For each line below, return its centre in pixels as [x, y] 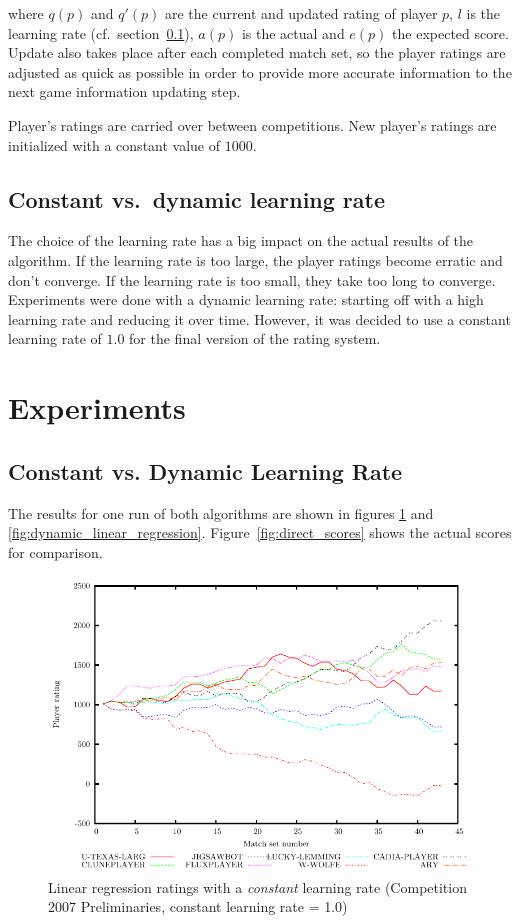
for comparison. [55, 551]
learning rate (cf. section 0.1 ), [101, 32]
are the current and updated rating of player [301, 13]
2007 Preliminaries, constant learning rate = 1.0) [198, 906]
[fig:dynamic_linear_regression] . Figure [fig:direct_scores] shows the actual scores [260, 532]
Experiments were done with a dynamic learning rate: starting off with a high [246, 299]
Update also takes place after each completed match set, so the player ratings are [257, 52]
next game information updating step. [124, 91]
